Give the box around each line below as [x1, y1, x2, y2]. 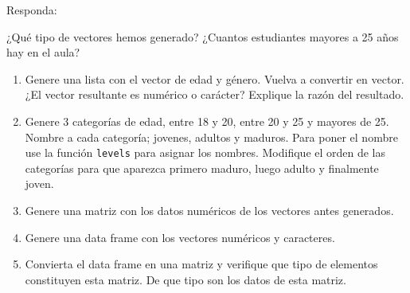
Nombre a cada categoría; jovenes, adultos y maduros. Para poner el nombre [25, 128, 398, 145]
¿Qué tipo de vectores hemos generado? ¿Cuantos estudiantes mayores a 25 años [6, 28, 399, 45]
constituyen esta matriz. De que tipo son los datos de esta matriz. [25, 271, 346, 287]
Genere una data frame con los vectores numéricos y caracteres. [25, 229, 335, 245]
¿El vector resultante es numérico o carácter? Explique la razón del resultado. [25, 86, 404, 103]
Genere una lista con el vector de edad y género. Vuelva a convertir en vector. [25, 70, 404, 87]
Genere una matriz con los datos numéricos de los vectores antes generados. [25, 202, 394, 218]
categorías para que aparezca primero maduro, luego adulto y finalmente [25, 159, 379, 176]
